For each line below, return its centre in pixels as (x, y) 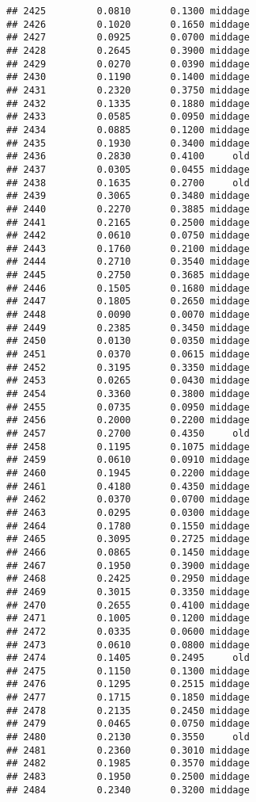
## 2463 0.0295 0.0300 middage (128, 512)
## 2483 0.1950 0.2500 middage (128, 777)
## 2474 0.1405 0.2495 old (128, 658)
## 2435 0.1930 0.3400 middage (128, 143)
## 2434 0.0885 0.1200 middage (128, 130)
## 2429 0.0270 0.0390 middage (128, 64)
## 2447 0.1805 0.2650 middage (128, 302)
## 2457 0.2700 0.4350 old (128, 433)
